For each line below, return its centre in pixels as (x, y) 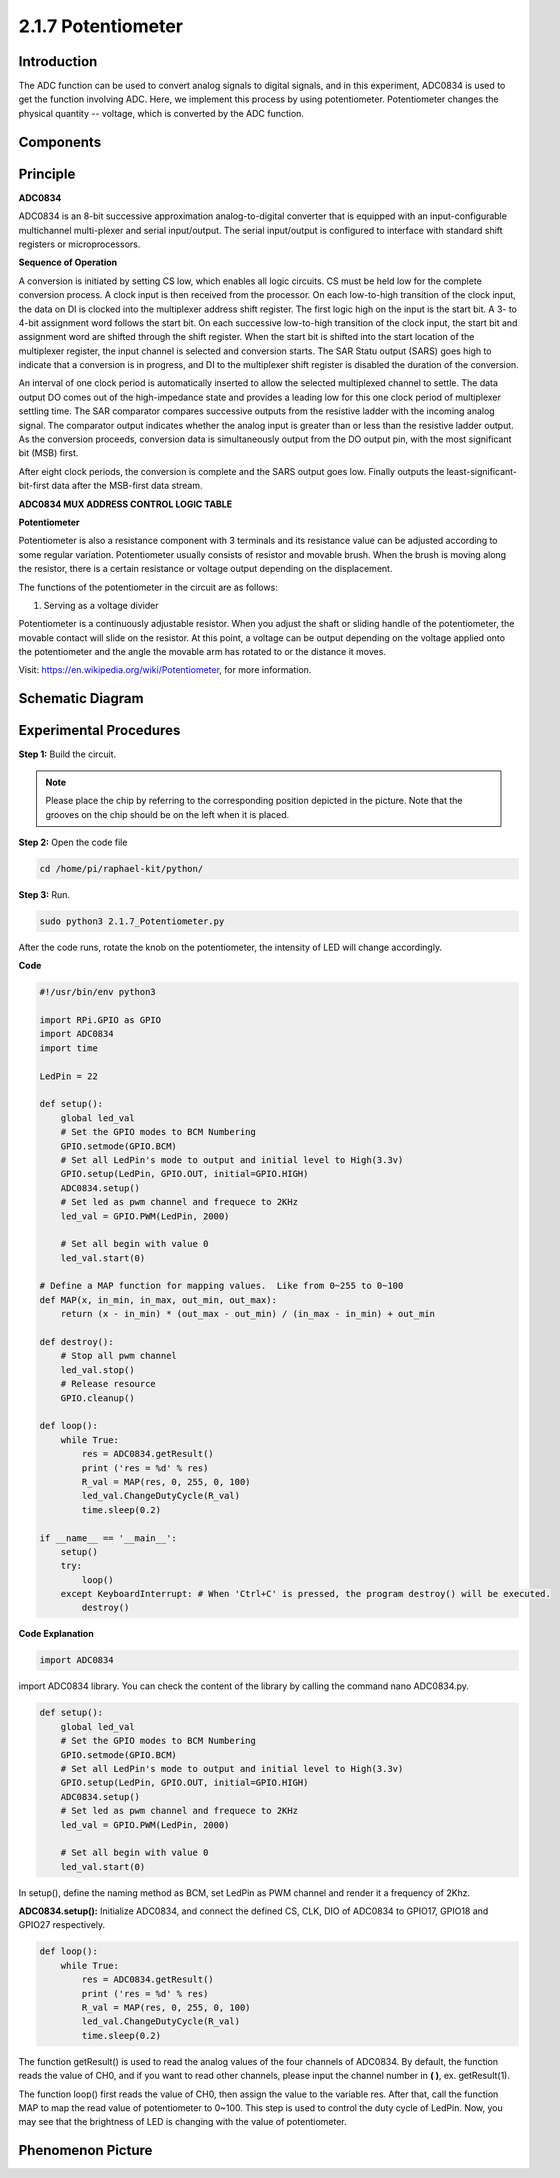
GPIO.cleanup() (97, 1398)
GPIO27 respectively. (62, 1925)
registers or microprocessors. (79, 244)
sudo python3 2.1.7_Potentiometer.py (132, 921)
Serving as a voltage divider (101, 605)
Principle (47, 173)
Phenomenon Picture (85, 2150)
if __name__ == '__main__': (108, 1538)
